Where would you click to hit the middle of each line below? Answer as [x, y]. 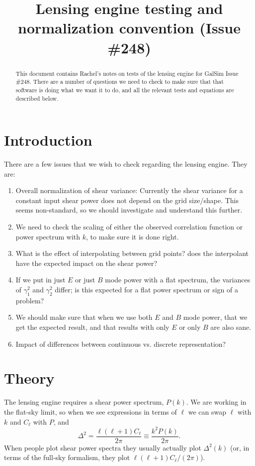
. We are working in [216, 402]
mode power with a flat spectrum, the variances [178, 280]
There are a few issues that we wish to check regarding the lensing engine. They [126, 164]
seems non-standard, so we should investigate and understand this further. [129, 210]
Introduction [48, 140]
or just [85, 280]
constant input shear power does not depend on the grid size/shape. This [127, 200]
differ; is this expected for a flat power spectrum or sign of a [146, 290]
